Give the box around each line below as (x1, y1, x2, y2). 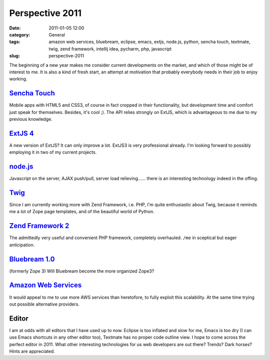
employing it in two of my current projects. (9, 149, 97, 155)
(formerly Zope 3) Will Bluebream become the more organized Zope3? (9, 268, 154, 274)
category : (9, 31, 30, 37)
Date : (9, 25, 21, 31)
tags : (9, 39, 20, 45)
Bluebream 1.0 (9, 255, 55, 263)
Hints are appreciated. (9, 349, 55, 355)
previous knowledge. (9, 116, 52, 122)
